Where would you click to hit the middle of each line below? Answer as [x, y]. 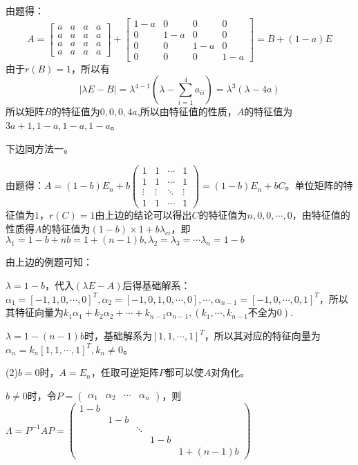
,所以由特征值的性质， [187, 111]
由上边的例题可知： [49, 262]
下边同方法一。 [39, 148]
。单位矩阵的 [314, 185]
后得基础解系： [157, 285]
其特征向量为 [35, 312]
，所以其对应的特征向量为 [262, 336]
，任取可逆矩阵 [125, 372]
